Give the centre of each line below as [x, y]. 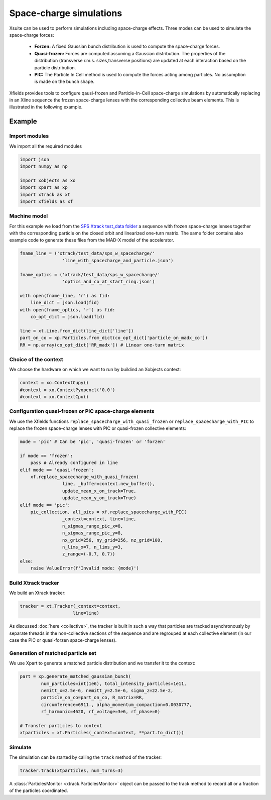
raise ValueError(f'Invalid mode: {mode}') [85, 568]
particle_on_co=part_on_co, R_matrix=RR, [93, 698]
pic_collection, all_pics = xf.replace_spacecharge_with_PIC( [108, 512]
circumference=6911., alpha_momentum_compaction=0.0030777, [116, 705]
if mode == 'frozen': [46, 455]
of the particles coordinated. [39, 790]
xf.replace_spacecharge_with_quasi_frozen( [85, 477]
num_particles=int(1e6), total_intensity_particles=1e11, [114, 683]
